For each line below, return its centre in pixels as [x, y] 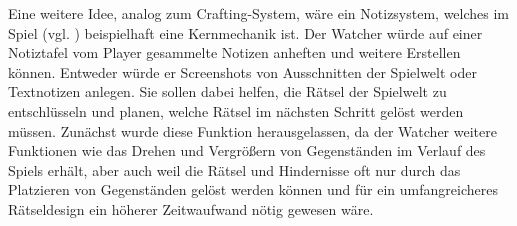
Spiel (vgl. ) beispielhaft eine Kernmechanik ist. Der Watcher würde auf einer [245, 32]
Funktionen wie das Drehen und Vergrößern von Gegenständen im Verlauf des [247, 150]
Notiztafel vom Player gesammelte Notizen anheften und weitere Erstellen [234, 52]
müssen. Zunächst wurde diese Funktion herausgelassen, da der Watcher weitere [252, 130]
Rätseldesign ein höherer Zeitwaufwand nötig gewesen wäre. [191, 208]
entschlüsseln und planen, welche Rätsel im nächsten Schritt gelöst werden [236, 110]
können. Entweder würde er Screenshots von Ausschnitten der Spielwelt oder [242, 71]
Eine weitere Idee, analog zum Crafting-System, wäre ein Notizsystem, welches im [259, 13]
